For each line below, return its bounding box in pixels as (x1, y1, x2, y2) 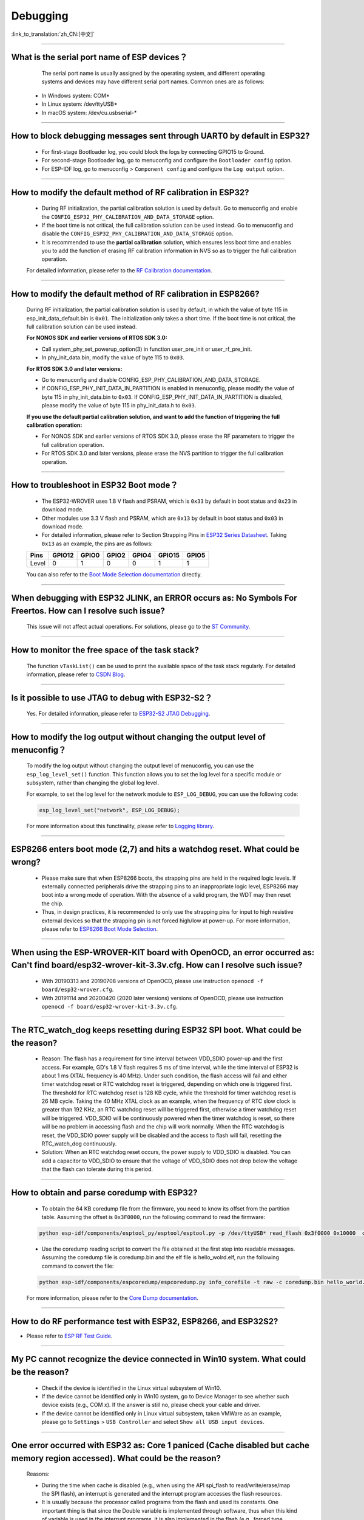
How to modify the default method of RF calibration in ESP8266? (11, 289, 260, 299)
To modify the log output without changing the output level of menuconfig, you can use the (26, 762, 254, 769)
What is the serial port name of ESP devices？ (11, 52, 188, 63)
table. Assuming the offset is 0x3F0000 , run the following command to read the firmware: (41, 1213, 266, 1220)
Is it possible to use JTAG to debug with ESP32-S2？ (11, 693, 213, 703)
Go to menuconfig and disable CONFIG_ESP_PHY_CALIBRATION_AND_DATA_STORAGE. (41, 376, 261, 383)
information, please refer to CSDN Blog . (26, 671, 126, 678)
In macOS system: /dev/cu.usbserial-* (41, 109, 137, 116)
